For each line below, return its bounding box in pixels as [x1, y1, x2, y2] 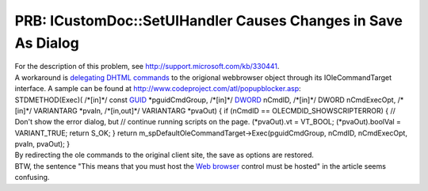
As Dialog [14, 34, 79, 52]
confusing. [14, 173, 50, 182]
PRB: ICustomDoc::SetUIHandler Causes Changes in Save [14, 12, 403, 29]
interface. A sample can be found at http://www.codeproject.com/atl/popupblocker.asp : [14, 84, 301, 94]
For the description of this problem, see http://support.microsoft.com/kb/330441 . [14, 62, 280, 71]
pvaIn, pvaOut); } [14, 139, 71, 149]
